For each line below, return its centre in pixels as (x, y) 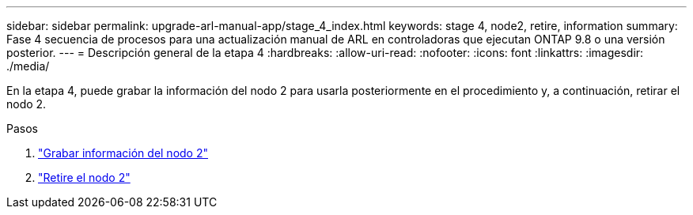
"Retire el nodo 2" (84, 177)
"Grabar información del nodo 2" (123, 153)
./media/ (28, 66)
